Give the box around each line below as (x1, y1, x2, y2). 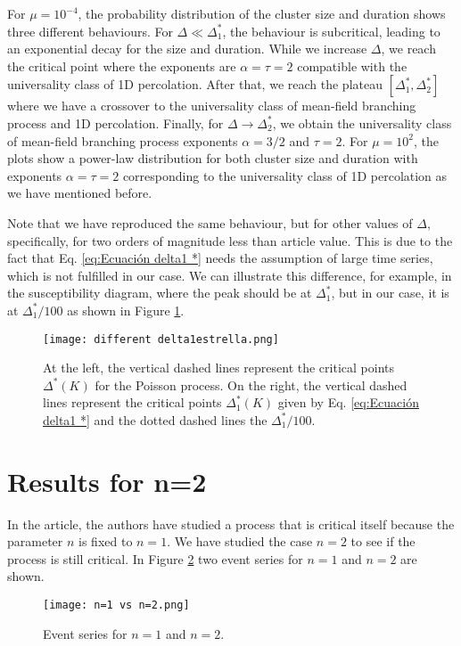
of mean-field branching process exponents (7, 131, 238, 150)
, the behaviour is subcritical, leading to (222, 21, 440, 40)
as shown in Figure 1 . (67, 300, 185, 319)
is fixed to (78, 532, 133, 551)
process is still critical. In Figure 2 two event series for (7, 549, 303, 568)
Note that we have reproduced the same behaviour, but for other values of (7, 213, 413, 232)
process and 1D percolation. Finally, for (7, 113, 224, 132)
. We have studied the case (167, 532, 313, 551)
